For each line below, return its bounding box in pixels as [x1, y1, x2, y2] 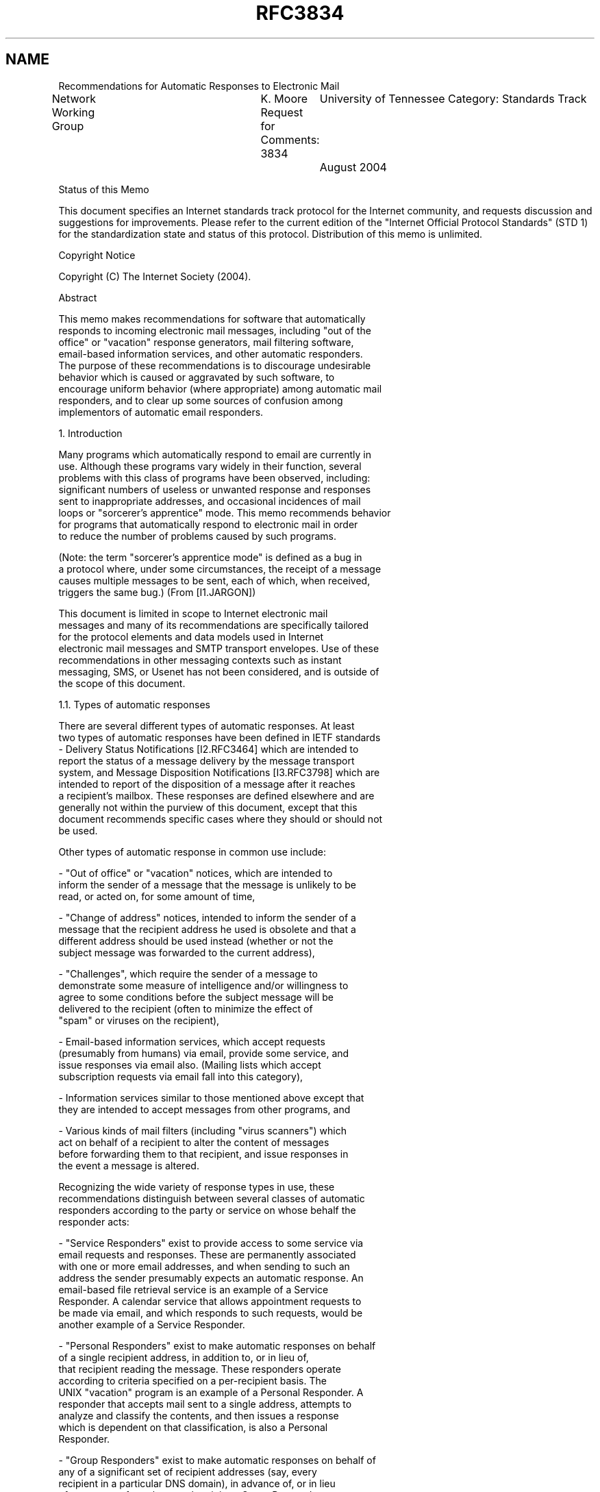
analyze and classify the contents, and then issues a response [58, 1409, 339, 1421]
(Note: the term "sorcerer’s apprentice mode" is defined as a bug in [58, 551, 362, 563]
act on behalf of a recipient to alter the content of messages [58, 1136, 329, 1148]
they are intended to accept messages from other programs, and [58, 1103, 351, 1115]
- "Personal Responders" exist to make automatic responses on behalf [58, 1339, 376, 1352]
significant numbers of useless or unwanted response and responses [58, 483, 371, 495]
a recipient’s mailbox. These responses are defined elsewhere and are [58, 789, 375, 801]
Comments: [260, 132, 320, 147]
